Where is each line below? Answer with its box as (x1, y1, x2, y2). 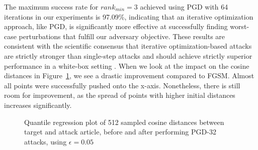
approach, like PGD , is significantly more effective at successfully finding (4, 21, 228, 32)
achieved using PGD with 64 (140, 2, 228, 12)
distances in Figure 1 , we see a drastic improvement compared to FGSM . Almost (4, 70, 254, 81)
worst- (230, 21, 249, 32)
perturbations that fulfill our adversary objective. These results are (19, 31, 225, 41)
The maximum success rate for (4, 2, 99, 12)
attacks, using (24, 136, 67, 146)
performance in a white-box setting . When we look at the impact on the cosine (4, 60, 249, 71)
